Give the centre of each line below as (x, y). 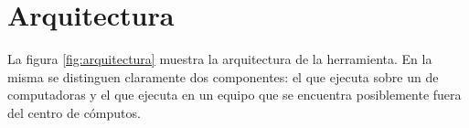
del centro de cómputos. (74, 112)
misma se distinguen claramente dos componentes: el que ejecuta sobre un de (223, 76)
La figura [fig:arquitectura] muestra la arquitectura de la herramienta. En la (220, 59)
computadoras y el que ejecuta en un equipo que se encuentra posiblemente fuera (234, 95)
